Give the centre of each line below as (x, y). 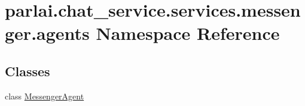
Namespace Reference (188, 33)
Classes (28, 71)
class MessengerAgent (45, 96)
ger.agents (47, 33)
